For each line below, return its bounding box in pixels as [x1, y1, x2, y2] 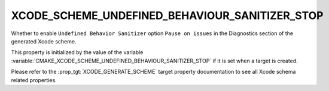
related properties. [11, 76, 57, 83]
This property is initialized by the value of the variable [11, 49, 144, 56]
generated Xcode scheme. [11, 37, 77, 45]
